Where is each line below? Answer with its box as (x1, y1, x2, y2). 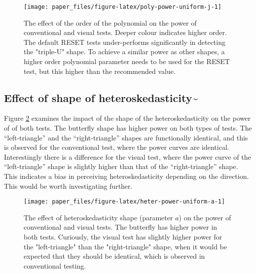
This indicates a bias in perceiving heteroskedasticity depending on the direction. (4, 171, 249, 181)
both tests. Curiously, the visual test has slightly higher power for (24, 232, 222, 242)
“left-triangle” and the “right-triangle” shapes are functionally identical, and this (4, 132, 248, 142)
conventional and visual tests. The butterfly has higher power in (24, 222, 218, 232)
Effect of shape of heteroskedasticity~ (4, 90, 198, 105)
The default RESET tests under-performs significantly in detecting (24, 36, 225, 47)
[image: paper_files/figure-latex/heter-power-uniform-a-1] (24, 198, 225, 205)
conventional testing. (24, 260, 86, 271)
